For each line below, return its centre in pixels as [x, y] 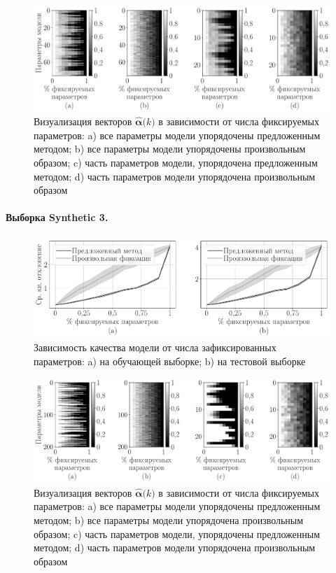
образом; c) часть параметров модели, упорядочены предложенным [177, 533]
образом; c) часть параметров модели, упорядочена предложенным [176, 162]
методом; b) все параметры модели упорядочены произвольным [170, 149]
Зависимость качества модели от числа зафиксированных [155, 347]
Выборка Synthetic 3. [57, 217]
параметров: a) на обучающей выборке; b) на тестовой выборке [170, 361]
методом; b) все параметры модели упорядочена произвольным [169, 519]
